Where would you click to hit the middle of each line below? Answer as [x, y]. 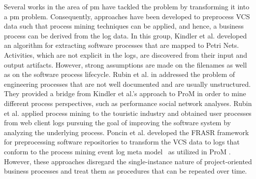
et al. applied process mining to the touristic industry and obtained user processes [128, 113]
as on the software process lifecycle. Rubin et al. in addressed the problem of [120, 74]
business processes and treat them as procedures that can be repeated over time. [126, 171]
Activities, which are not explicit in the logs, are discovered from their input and [126, 54]
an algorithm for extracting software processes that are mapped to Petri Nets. [122, 45]
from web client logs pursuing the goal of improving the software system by [117, 123]
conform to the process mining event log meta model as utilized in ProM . [117, 151]
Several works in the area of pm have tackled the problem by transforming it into [127, 6]
